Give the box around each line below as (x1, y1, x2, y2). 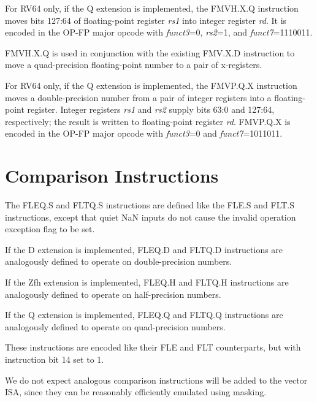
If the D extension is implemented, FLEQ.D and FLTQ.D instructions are (5, 243, 283, 256)
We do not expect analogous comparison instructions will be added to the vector (5, 373, 308, 386)
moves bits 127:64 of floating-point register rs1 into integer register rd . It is (5, 13, 287, 26)
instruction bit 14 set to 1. (5, 353, 104, 365)
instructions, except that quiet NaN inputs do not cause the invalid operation (5, 210, 296, 223)
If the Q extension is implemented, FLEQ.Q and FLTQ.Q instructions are (5, 308, 283, 321)
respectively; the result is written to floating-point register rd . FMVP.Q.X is (5, 115, 291, 127)
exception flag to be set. (5, 222, 95, 235)
